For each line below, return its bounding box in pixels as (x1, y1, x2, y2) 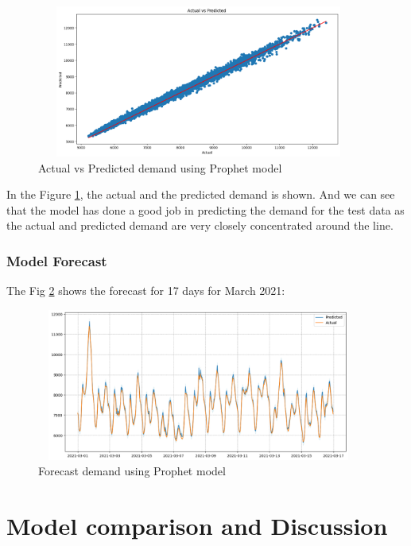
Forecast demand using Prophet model (38, 463, 226, 479)
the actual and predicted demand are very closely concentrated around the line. (6, 217, 394, 234)
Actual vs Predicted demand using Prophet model (38, 159, 282, 176)
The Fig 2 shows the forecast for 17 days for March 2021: (6, 282, 285, 299)
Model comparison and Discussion (6, 509, 388, 542)
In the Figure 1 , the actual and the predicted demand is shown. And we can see (6, 186, 395, 203)
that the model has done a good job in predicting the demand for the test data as (6, 201, 405, 218)
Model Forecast (6, 250, 107, 270)
